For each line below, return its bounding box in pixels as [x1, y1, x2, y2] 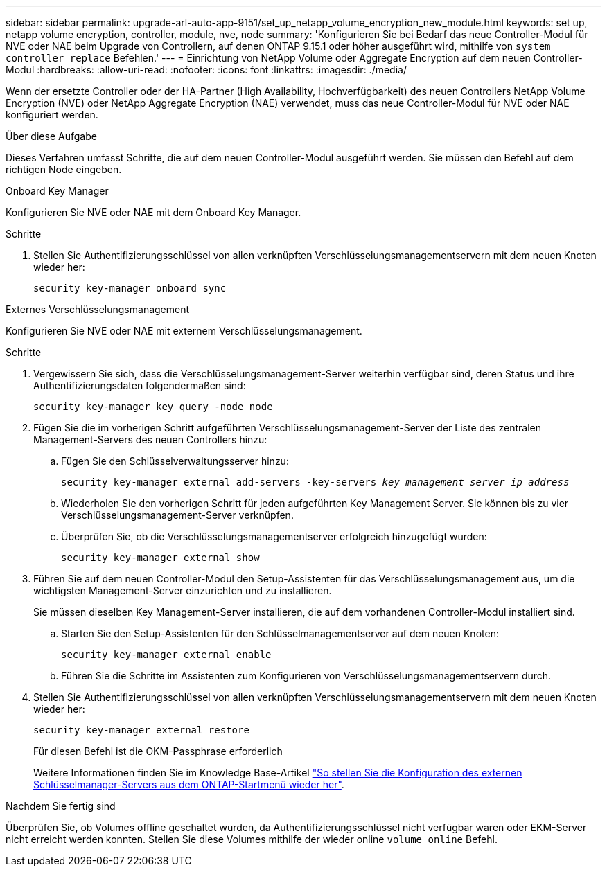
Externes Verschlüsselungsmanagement [6, 303, 190, 315]
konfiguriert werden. [6, 109, 98, 121]
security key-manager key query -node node [33, 401, 273, 412]
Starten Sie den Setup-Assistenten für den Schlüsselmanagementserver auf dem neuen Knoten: [61, 628, 499, 639]
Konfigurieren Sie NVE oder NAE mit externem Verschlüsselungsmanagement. [6, 325, 362, 337]
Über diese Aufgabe [6, 130, 97, 142]
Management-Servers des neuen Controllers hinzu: [33, 434, 267, 445]
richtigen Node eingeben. [6, 163, 122, 175]
